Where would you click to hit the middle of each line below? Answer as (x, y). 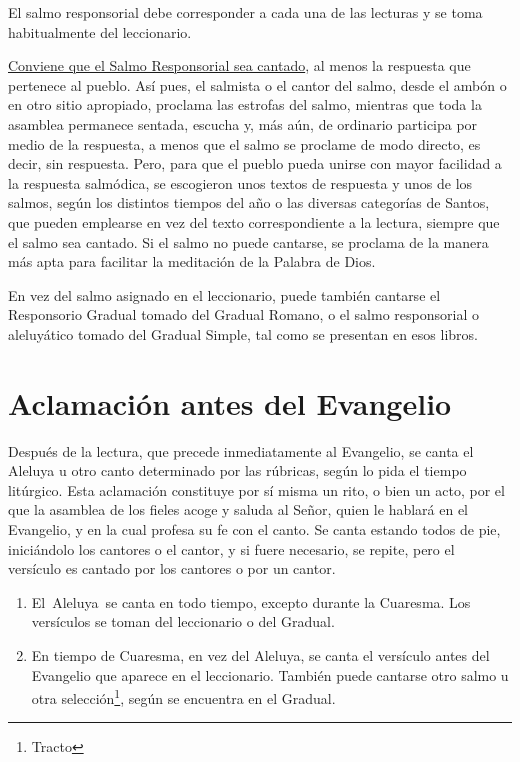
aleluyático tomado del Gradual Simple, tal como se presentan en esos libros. (243, 333)
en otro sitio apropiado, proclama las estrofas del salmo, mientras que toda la (245, 104)
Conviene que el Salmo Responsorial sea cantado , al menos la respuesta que (239, 65)
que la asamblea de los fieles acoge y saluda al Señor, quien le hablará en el (238, 509)
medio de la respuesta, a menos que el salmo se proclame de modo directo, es (244, 143)
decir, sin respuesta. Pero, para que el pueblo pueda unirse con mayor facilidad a (255, 163)
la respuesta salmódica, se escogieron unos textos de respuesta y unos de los (240, 182)
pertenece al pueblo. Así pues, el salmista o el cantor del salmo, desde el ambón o (257, 84)
